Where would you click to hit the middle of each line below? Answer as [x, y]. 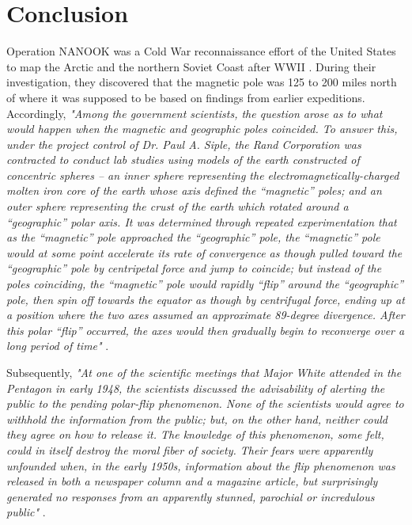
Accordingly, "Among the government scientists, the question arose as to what [195, 113]
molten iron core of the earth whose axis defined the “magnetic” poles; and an [194, 190]
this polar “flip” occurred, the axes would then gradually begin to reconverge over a [206, 330]
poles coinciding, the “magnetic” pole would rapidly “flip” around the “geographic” [205, 284]
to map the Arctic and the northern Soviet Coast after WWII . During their [191, 66]
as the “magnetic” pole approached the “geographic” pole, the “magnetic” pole [193, 237]
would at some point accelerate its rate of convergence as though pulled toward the [204, 252]
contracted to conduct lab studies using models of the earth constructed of [183, 160]
